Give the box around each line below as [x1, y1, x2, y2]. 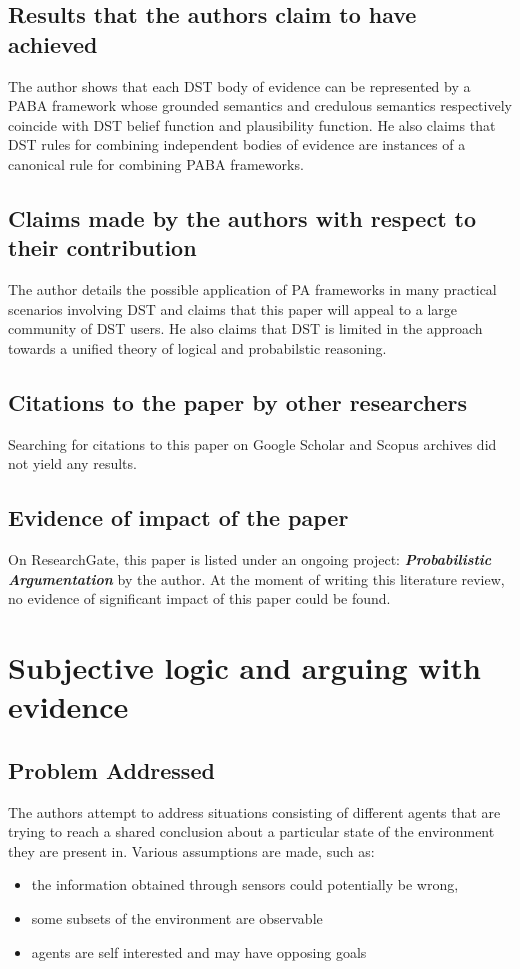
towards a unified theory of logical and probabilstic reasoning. [8, 337, 387, 358]
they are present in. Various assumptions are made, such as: [8, 840, 375, 861]
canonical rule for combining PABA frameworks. [8, 153, 304, 174]
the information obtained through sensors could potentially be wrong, [31, 874, 459, 895]
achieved [8, 28, 98, 59]
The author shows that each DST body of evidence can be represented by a [8, 75, 471, 96]
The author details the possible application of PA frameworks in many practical [8, 279, 497, 300]
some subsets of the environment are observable [31, 908, 323, 929]
